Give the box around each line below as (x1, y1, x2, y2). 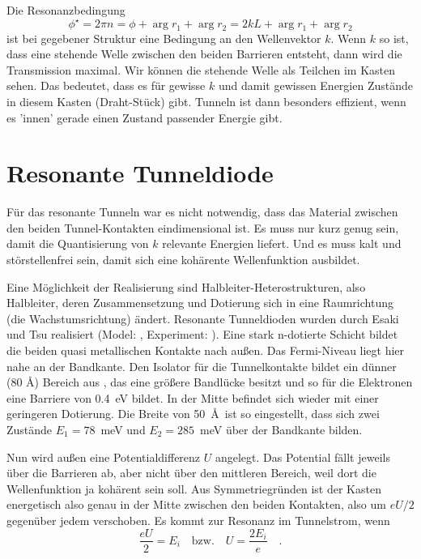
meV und (100, 420, 146, 437)
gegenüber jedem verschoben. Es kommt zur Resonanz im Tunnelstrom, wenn (6, 511, 390, 528)
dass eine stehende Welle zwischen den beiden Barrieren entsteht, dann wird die (6, 45, 402, 62)
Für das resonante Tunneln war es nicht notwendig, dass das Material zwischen (6, 203, 398, 220)
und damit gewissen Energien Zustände (218, 77, 413, 94)
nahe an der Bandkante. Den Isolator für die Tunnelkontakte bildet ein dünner (6, 357, 397, 374)
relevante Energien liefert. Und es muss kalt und (162, 235, 402, 252)
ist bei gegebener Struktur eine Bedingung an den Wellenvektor (6, 29, 321, 46)
